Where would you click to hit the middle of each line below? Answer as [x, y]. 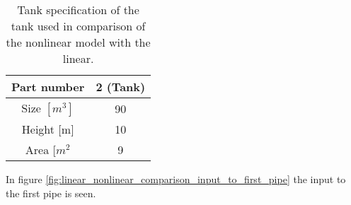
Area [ [40, 150]
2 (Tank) [121, 87]
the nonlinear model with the [78, 42]
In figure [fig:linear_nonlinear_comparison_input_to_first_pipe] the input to [176, 179]
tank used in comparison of [78, 26]
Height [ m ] [48, 129]
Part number [48, 87]
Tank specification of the [78, 10]
